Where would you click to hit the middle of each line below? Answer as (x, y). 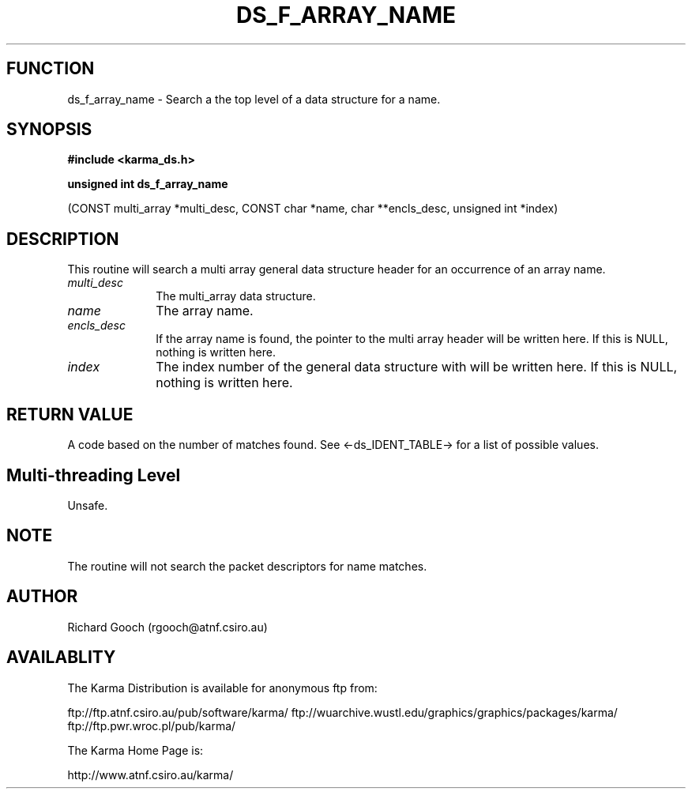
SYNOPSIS (49, 130)
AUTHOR (42, 597)
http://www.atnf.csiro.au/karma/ (150, 774)
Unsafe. (88, 505)
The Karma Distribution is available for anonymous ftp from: (222, 688)
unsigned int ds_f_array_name (148, 184)
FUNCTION (51, 69)
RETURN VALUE (70, 414)
